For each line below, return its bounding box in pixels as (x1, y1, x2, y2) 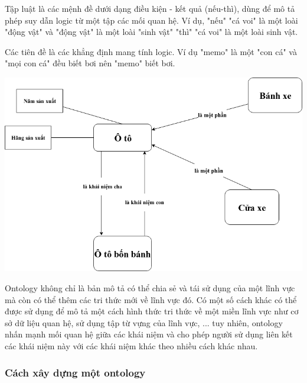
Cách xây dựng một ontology (5, 365, 146, 379)
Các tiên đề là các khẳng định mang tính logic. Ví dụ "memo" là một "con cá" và (5, 45, 297, 57)
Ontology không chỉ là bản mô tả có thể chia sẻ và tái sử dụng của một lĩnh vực (5, 282, 295, 294)
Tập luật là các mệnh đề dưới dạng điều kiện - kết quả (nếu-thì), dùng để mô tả (5, 2, 295, 14)
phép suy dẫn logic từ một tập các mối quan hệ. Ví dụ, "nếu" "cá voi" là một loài (5, 14, 298, 26)
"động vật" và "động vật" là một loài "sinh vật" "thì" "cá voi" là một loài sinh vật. (5, 25, 298, 38)
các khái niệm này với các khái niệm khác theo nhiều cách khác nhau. (5, 340, 258, 352)
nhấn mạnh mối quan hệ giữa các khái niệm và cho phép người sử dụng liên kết (5, 328, 293, 340)
